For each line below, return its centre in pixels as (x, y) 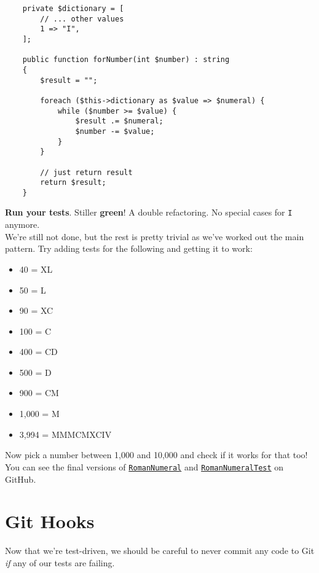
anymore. (22, 224)
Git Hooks (50, 521)
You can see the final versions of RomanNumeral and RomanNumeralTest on (144, 466)
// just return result (86, 172)
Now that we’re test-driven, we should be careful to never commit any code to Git (160, 551)
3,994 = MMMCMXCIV (65, 434)
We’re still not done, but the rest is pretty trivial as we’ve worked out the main (155, 236)
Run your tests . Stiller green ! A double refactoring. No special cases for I (149, 212)
